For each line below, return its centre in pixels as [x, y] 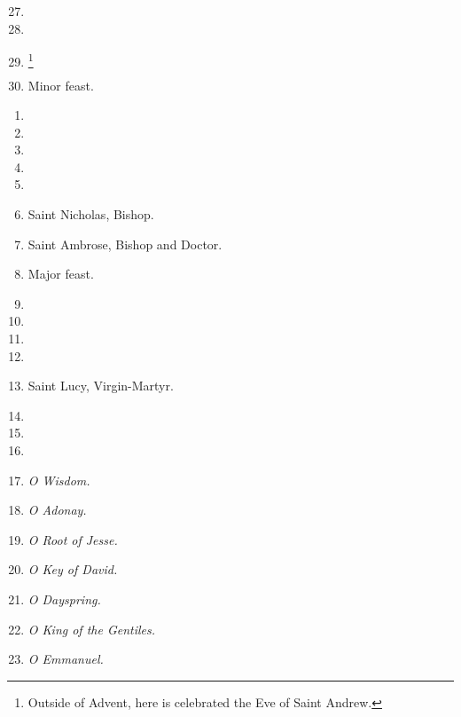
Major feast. [61, 274]
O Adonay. [57, 510]
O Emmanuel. [66, 659]
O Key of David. [73, 569]
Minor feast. [61, 85]
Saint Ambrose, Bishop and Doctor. [125, 244]
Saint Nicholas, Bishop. [91, 214]
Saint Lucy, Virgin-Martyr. [101, 386]
